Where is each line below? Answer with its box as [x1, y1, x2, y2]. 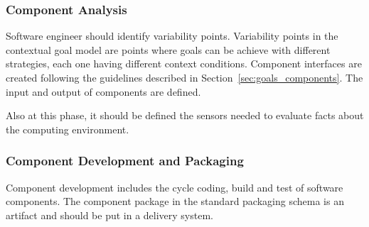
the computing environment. [6, 121, 129, 136]
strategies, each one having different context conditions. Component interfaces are [6, 56, 362, 71]
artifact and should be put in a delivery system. [6, 207, 213, 222]
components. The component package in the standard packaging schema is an [6, 194, 344, 209]
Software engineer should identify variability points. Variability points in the [6, 28, 338, 43]
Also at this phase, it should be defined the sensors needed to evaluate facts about [6, 108, 364, 123]
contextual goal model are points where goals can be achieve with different [6, 42, 331, 57]
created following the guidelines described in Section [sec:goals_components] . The [6, 70, 363, 84]
